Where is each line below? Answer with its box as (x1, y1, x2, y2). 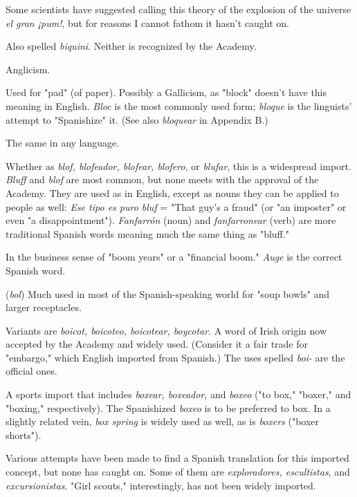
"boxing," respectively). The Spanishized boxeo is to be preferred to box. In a (6, 400, 331, 415)
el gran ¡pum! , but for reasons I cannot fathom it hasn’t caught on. (6, 15, 289, 30)
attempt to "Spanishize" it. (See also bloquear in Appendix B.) (6, 112, 268, 126)
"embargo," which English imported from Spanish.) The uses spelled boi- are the (6, 350, 345, 364)
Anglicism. (6, 62, 51, 76)
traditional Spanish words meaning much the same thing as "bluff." (6, 226, 289, 241)
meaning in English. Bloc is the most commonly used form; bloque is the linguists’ (6, 98, 352, 113)
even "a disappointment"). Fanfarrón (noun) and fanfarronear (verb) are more (6, 213, 336, 227)
